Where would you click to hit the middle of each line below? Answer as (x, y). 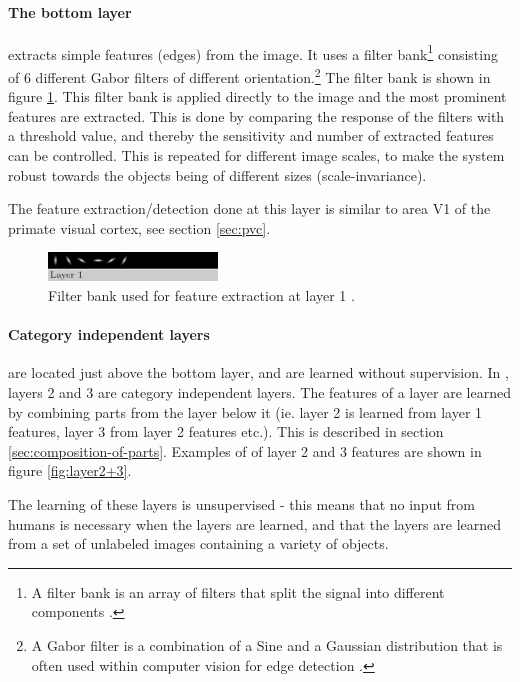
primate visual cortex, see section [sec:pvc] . (139, 227)
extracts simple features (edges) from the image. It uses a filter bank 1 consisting (253, 52)
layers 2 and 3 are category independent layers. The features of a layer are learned (259, 392)
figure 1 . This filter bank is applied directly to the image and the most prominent (257, 96)
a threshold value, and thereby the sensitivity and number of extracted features (251, 135)
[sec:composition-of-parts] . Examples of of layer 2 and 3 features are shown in (245, 450)
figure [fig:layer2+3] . (70, 470)
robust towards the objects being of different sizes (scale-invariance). (217, 174)
